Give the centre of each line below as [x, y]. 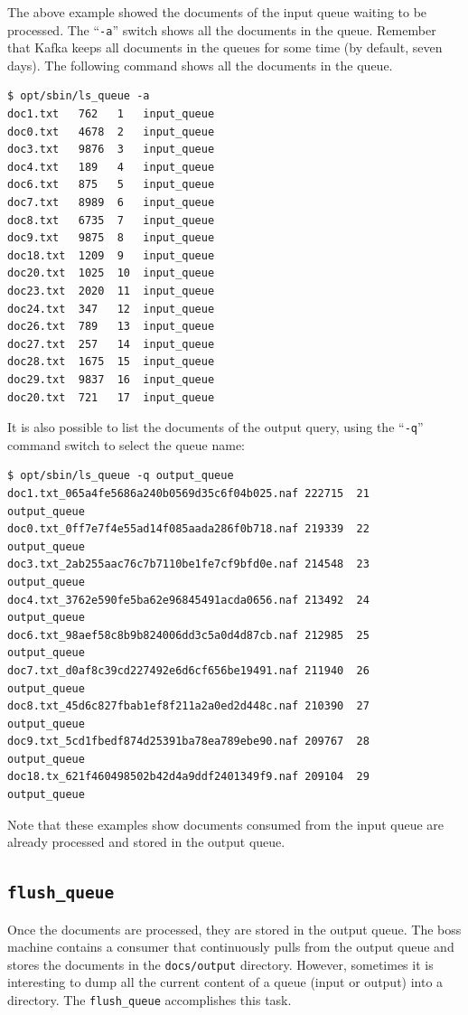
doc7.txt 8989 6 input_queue [111, 202]
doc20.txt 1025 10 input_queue [111, 273]
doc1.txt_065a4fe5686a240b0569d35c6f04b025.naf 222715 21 [188, 493]
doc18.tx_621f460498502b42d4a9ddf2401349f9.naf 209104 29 [188, 777]
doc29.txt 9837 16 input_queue [111, 379]
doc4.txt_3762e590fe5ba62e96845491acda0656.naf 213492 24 [188, 600]
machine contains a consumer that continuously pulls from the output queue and [231, 947]
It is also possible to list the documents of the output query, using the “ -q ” [215, 427]
